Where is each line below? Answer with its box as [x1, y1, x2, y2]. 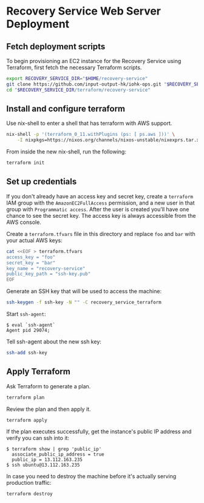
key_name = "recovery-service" [6, 265, 86, 271]
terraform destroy [6, 491, 53, 497]
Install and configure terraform [6, 104, 126, 114]
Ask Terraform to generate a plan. [6, 382, 91, 390]
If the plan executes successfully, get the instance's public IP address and [6, 428, 192, 435]
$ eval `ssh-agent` [6, 322, 56, 328]
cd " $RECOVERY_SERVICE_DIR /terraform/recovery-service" [6, 87, 151, 93]
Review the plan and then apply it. [6, 405, 91, 413]
